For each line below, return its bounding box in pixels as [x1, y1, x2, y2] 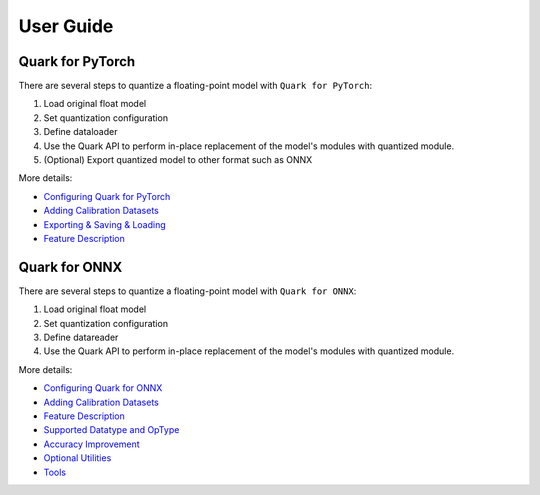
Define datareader [43, 331, 119, 344]
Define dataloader [43, 126, 118, 138]
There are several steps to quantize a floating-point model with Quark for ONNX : [18, 285, 357, 297]
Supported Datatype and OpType [43, 424, 180, 436]
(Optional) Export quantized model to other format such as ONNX [43, 154, 313, 166]
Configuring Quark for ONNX [43, 382, 163, 394]
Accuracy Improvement [43, 438, 140, 450]
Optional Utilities [43, 452, 112, 464]
